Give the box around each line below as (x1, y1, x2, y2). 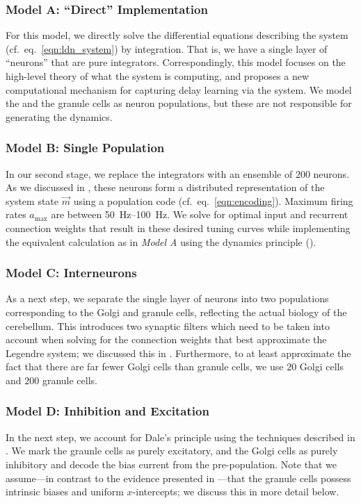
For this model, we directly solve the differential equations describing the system (6, 28, 348, 42)
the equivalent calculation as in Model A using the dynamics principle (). (6, 234, 316, 249)
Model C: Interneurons (6, 264, 137, 281)
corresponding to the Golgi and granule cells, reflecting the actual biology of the (6, 304, 347, 319)
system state (6, 193, 59, 208)
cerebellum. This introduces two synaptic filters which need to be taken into (6, 318, 330, 333)
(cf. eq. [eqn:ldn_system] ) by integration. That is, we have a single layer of (6, 41, 328, 56)
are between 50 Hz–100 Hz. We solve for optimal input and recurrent (51, 207, 348, 222)
